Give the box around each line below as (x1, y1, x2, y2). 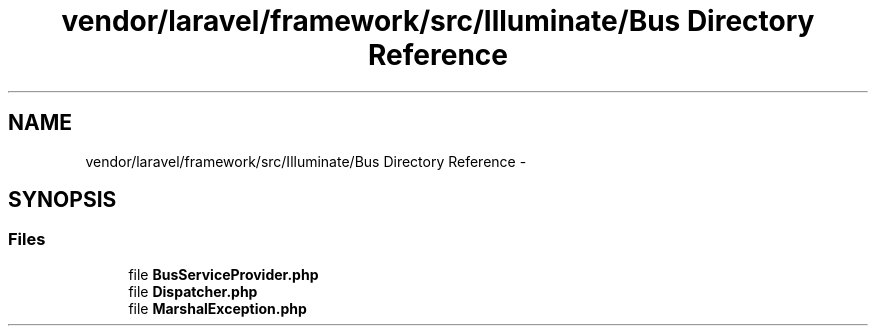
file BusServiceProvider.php (128, 265, 319, 283)
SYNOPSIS (8, 187, 117, 213)
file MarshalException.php (128, 299, 307, 317)
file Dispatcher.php (128, 282, 258, 300)
